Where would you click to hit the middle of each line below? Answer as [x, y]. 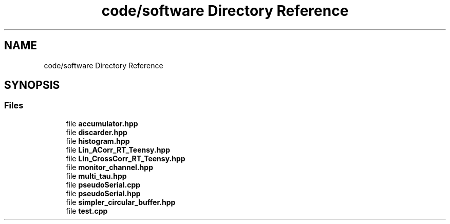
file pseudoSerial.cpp [103, 184]
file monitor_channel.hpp [109, 167]
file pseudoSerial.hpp [103, 193]
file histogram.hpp [98, 141]
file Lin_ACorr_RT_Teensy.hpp [118, 150]
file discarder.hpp [97, 132]
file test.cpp [87, 211]
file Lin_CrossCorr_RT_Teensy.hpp [126, 158]
